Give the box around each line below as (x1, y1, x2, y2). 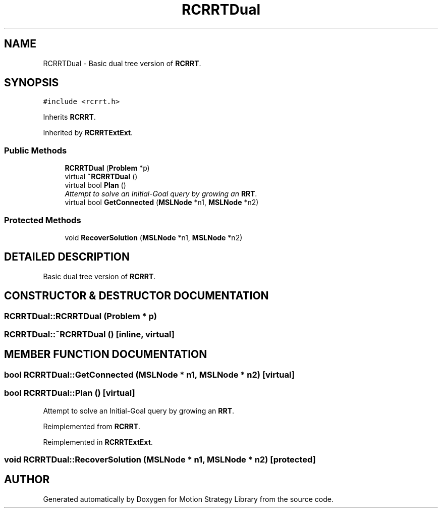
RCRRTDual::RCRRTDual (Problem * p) (4, 311, 157, 321)
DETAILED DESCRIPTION (4, 250, 130, 264)
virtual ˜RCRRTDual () (65, 172, 138, 181)
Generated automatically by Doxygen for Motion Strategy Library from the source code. (43, 494, 334, 503)
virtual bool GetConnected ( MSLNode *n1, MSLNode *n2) (65, 198, 259, 207)
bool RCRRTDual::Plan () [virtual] (4, 388, 135, 398)
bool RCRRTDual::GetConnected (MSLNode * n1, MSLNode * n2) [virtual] (4, 369, 295, 380)
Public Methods (4, 145, 67, 156)
